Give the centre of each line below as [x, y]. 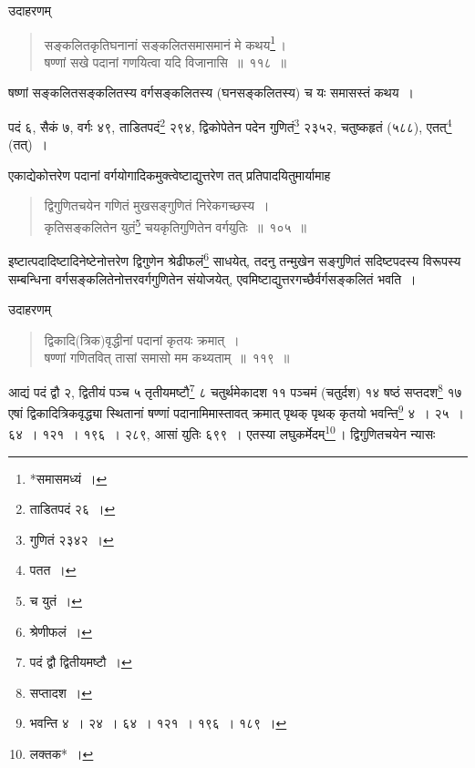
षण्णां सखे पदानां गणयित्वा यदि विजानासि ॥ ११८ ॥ [165, 61]
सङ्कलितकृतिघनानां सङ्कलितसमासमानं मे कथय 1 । [165, 43]
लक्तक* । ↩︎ [62, 754]
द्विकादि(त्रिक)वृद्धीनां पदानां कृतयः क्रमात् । [142, 339]
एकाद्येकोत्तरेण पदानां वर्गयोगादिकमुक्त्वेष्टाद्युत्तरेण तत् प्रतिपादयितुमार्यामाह [170, 174]
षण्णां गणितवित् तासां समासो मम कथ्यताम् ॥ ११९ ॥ [167, 358]
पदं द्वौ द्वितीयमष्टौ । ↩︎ [81, 662]
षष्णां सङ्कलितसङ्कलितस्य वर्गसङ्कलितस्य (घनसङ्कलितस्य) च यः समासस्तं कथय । [211, 92]
